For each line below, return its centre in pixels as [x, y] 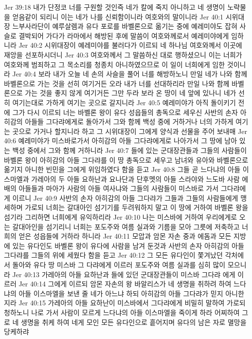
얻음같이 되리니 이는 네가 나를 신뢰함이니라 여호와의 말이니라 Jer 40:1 [118, 16]
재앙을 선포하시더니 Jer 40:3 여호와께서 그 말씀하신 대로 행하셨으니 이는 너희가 [123, 54]
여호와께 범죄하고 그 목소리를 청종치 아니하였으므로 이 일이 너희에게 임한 [115, 64]
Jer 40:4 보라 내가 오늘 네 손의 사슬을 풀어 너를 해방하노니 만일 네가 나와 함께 [130, 74]
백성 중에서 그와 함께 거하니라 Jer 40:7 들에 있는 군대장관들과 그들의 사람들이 [130, 150]
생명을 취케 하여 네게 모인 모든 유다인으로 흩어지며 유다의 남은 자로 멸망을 [134, 322]
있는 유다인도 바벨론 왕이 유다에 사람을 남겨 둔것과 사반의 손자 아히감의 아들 [128, 245]
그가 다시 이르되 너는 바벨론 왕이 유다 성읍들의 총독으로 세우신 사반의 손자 [125, 112]
